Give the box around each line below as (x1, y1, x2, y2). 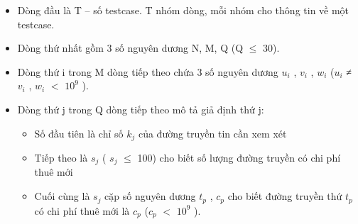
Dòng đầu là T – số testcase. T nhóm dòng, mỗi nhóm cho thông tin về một (17, 3, 349, 17)
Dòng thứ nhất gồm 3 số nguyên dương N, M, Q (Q (17, 40, 244, 55)
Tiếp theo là (34, 150, 88, 165)
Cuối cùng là (34, 189, 90, 203)
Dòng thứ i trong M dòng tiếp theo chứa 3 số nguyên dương (17, 64, 278, 79)
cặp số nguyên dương (104, 189, 196, 203)
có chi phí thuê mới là (34, 203, 130, 218)
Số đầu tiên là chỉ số (34, 125, 124, 140)
